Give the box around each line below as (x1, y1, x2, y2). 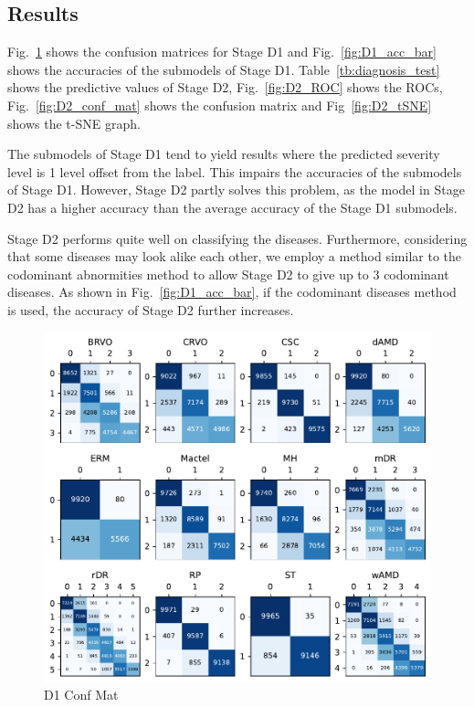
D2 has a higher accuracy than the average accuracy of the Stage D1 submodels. (7, 197, 458, 216)
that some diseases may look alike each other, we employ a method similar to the (7, 247, 461, 266)
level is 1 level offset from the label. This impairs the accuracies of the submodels (7, 162, 462, 181)
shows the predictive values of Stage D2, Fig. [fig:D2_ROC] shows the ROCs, (7, 78, 443, 97)
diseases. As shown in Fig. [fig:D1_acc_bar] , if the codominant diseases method (7, 282, 457, 301)
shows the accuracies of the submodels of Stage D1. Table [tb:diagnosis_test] (7, 59, 440, 79)
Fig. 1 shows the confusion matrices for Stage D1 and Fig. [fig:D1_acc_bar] (7, 42, 437, 61)
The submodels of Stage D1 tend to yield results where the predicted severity (7, 144, 440, 164)
